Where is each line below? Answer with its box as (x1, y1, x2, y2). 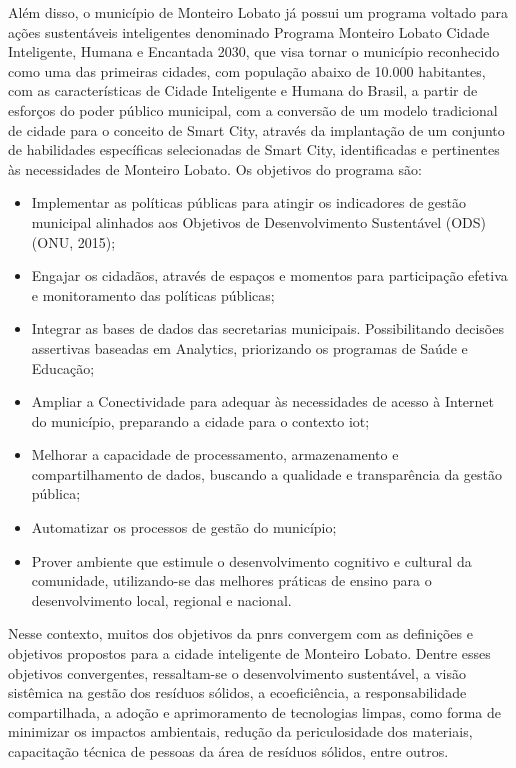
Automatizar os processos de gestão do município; (31, 517, 337, 538)
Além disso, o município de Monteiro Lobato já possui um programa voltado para (8, 2, 509, 22)
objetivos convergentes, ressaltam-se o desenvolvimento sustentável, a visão (8, 662, 467, 683)
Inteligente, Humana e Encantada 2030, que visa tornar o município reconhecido (8, 41, 500, 62)
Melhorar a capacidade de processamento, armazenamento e (31, 444, 399, 465)
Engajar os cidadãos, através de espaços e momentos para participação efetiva (31, 265, 508, 286)
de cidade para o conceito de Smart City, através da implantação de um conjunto (8, 119, 505, 140)
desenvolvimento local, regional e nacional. (31, 589, 292, 610)
